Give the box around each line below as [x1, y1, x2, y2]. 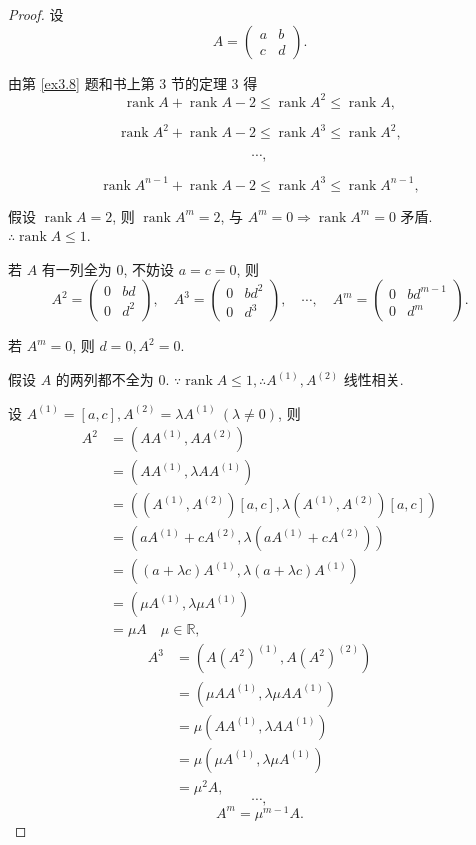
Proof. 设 [8, 4, 64, 24]
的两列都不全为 [55, 369, 154, 390]
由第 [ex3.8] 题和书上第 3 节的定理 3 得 [8, 72, 258, 93]
